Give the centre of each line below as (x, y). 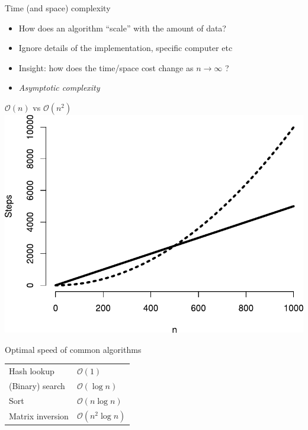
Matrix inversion (39, 415)
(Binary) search (37, 385)
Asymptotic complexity (59, 87)
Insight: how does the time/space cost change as (106, 67)
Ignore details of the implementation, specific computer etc (126, 48)
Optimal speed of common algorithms (73, 349)
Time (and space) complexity (58, 8)
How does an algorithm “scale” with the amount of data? (122, 28)
